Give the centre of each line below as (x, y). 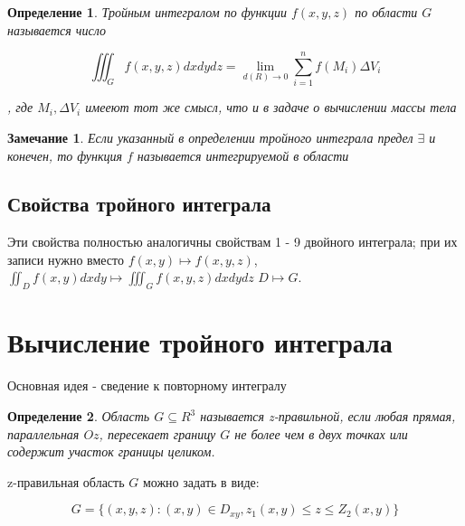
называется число (57, 29)
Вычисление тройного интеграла (200, 342)
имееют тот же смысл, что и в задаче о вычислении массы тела (271, 107)
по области (386, 12)
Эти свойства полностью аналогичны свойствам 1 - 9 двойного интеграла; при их (232, 242)
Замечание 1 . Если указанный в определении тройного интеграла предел (210, 137)
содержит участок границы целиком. (111, 451)
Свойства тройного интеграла (139, 204)
